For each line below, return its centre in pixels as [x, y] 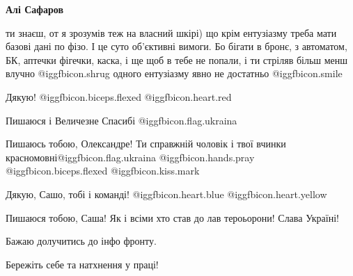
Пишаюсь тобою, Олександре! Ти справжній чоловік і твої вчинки [146, 144]
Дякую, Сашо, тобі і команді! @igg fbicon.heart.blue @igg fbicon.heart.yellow [166, 194]
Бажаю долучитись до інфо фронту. [81, 241]
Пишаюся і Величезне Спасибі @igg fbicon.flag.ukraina [121, 120]
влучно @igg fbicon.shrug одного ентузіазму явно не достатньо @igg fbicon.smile [174, 73]
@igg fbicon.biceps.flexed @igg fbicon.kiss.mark [103, 171]
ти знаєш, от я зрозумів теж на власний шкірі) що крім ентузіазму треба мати [171, 32]
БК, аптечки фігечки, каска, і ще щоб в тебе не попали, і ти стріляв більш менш [177, 59]
